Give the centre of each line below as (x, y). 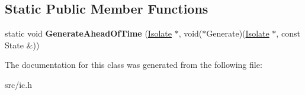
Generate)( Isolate (238, 33)
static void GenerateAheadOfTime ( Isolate (88, 33)
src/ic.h (19, 84)
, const (288, 33)
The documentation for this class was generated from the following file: (134, 65)
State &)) (22, 45)
